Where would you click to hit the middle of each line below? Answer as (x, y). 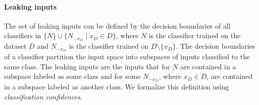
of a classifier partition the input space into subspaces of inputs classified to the (127, 57)
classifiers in (23, 35)
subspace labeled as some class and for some (72, 76)
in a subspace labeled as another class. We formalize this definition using (117, 87)
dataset (15, 46)
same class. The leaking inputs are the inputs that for (87, 66)
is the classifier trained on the (195, 35)
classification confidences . (43, 96)
